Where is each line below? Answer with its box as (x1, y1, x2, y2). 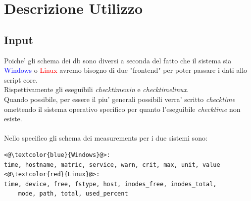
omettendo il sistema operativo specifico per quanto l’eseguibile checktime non (4, 103, 241, 114)
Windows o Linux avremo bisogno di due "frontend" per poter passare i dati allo (4, 65, 248, 75)
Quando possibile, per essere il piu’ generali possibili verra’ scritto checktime (4, 94, 236, 104)
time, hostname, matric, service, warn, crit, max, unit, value (4, 161, 220, 168)
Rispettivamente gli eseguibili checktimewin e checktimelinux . (4, 84, 189, 95)
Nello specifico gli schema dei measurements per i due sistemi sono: (4, 133, 207, 143)
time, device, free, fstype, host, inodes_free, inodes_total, (4, 180, 217, 188)
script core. (4, 74, 38, 85)
